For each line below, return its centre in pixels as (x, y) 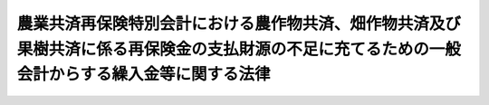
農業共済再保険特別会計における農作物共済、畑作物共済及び (239, 24)
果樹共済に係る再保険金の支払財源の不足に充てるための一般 (239, 49)
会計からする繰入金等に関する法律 (144, 75)
